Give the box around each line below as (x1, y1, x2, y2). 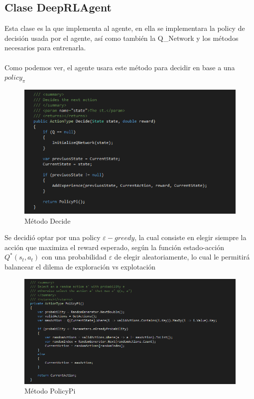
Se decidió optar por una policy (4, 232, 101, 243)
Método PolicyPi (24, 386, 76, 396)
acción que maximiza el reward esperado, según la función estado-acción (4, 242, 224, 252)
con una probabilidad (41, 252, 107, 262)
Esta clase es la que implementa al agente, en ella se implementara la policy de (4, 23, 245, 33)
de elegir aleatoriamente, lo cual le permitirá (114, 252, 250, 262)
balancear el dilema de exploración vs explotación (4, 261, 156, 271)
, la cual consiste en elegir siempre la (134, 232, 247, 243)
